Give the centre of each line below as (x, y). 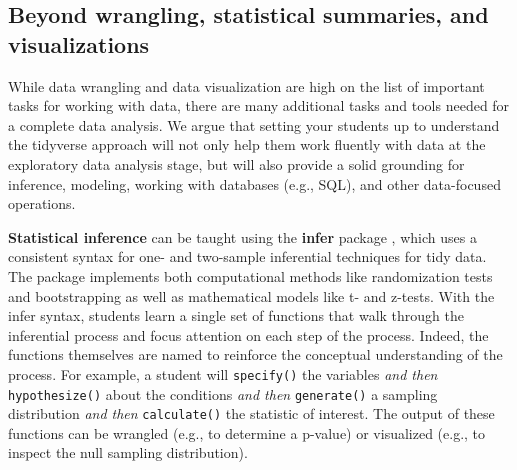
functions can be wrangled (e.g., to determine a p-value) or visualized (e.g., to (247, 432)
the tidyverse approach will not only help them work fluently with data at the (247, 144)
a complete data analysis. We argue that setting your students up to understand (254, 124)
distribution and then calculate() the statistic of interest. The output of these (251, 413)
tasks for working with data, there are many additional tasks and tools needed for (259, 105)
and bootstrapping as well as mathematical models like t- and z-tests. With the (251, 295)
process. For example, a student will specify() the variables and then (223, 373)
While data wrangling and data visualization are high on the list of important (246, 85)
